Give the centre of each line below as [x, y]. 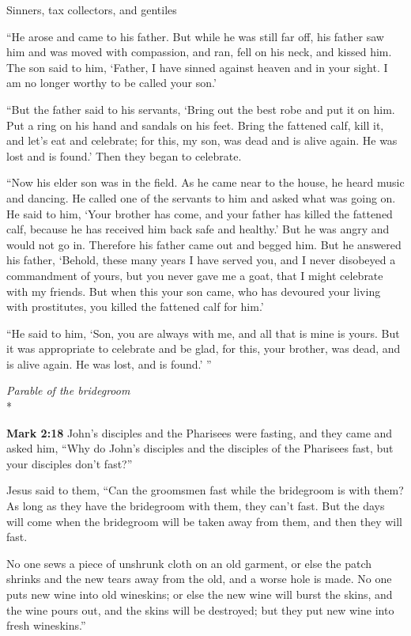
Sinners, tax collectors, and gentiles [92, 9]
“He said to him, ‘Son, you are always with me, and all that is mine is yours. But [203, 333]
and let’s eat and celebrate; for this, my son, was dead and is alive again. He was [202, 140]
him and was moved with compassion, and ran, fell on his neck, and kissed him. [199, 52]
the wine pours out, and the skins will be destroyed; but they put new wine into [200, 609]
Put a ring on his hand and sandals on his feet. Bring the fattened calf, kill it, [195, 125]
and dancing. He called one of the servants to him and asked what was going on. [201, 197]
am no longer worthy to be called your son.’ [111, 83]
